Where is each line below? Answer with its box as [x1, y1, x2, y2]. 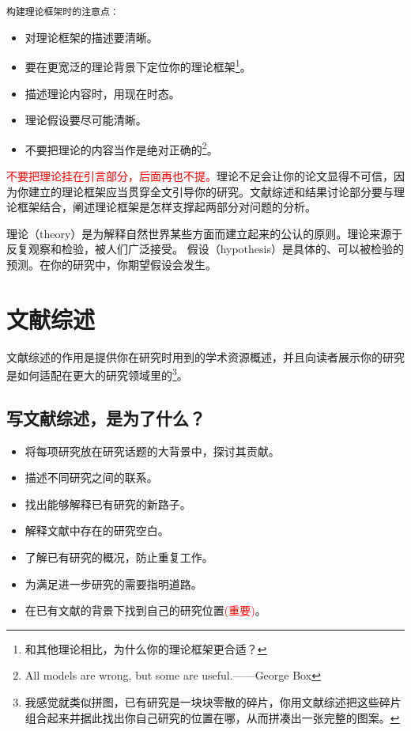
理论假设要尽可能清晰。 [25, 112, 147, 128]
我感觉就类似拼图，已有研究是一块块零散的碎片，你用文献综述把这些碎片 [25, 694, 402, 710]
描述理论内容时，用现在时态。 [25, 85, 180, 101]
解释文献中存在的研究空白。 [25, 522, 169, 539]
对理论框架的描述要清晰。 [25, 28, 158, 45]
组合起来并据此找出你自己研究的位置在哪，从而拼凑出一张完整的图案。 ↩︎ [25, 709, 400, 725]
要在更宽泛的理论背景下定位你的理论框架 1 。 [25, 56, 251, 74]
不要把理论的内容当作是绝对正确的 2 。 [25, 138, 218, 157]
